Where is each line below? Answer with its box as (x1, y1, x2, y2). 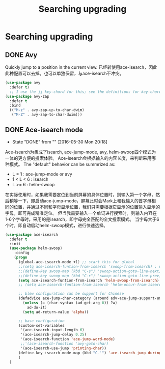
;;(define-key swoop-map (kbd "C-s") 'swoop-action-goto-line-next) (18, 269, 162, 274)
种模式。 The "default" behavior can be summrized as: (5, 161, 116, 167)
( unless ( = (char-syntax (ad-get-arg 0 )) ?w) (23, 301, 118, 306)
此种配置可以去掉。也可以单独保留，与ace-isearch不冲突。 (5, 70, 124, 76)
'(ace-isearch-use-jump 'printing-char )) (20, 345, 107, 351)
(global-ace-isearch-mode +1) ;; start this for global (18, 259, 135, 265)
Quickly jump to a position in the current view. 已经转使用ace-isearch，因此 (5, 64, 158, 70)
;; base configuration (18, 318, 65, 323)
